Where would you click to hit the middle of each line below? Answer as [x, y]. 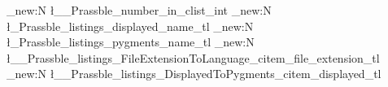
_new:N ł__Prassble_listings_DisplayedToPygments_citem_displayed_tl [194, 74]
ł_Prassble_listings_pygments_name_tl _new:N [131, 42]
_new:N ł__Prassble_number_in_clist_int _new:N [139, 10]
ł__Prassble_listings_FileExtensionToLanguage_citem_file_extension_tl [193, 57]
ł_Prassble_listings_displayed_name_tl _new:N [130, 26]
